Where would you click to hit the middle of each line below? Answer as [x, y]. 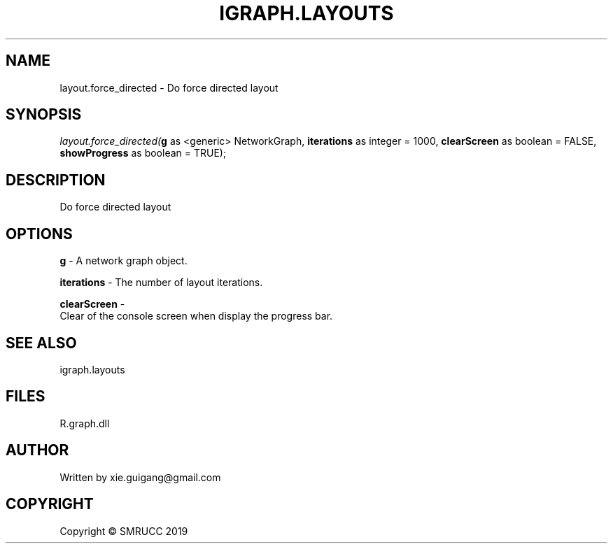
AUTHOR [37, 450]
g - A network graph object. [124, 261]
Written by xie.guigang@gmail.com [140, 477]
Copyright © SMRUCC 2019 [124, 531]
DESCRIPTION [56, 180]
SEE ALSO [41, 343]
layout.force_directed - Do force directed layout [169, 87]
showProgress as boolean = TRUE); [143, 153]
